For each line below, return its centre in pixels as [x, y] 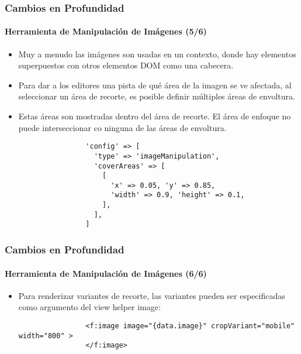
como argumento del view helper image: [89, 307]
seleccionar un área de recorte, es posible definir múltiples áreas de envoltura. [157, 96]
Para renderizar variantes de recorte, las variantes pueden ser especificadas [152, 295]
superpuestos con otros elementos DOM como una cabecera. [126, 65]
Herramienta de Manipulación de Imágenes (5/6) [106, 31]
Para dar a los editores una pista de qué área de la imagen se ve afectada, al [155, 85]
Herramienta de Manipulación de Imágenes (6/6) [106, 273]
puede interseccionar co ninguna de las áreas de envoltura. [122, 127]
